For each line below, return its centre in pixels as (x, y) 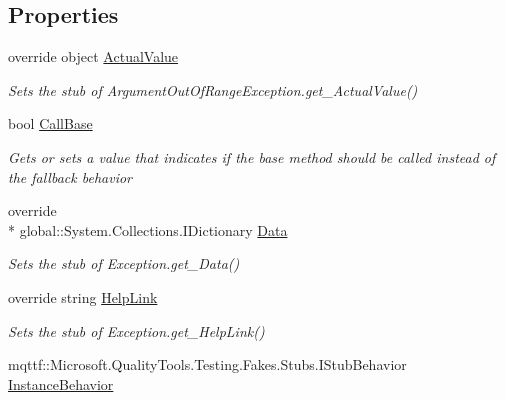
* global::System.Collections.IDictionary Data (148, 229)
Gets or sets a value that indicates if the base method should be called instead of (252, 156)
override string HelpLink (83, 296)
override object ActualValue (93, 56)
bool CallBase (50, 123)
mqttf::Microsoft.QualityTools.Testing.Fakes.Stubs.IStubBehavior (207, 364)
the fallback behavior (70, 176)
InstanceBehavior (61, 383)
